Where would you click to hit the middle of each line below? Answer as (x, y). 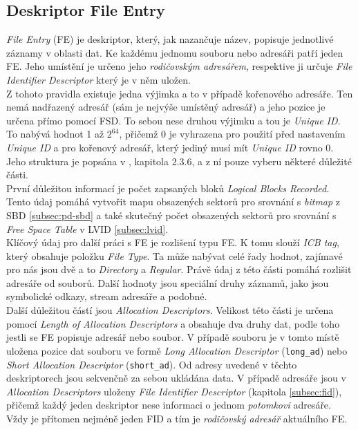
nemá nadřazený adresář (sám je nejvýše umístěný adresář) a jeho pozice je (166, 107)
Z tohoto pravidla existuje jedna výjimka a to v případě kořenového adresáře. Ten (180, 93)
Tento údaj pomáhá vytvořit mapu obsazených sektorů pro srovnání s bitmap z (173, 202)
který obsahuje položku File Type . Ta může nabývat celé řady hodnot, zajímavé (175, 255)
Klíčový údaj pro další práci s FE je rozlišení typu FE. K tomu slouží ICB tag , (173, 242)
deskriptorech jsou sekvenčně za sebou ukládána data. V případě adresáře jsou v (176, 378)
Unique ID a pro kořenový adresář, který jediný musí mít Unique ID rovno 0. (170, 147)
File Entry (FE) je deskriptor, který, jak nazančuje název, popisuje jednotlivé (170, 39)
